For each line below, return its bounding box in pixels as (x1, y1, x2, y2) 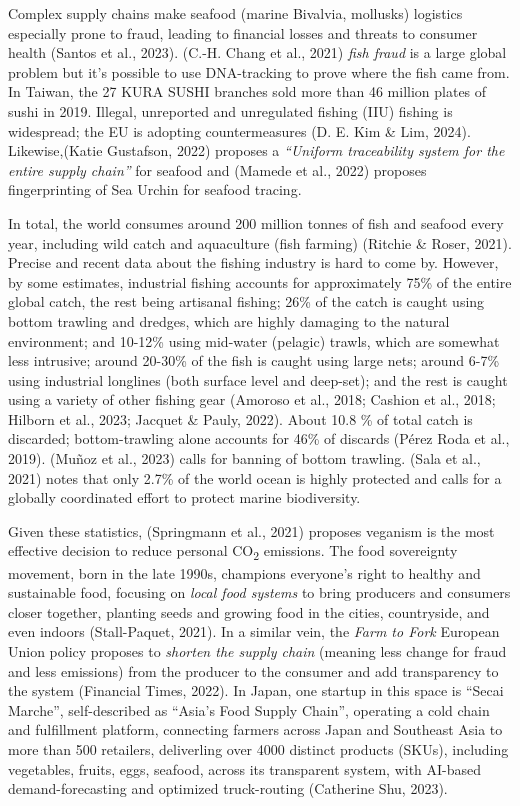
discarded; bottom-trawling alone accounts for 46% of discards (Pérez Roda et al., (8, 428, 510, 449)
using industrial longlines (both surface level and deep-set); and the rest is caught (8, 369, 508, 390)
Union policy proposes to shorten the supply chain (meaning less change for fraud (8, 640, 507, 661)
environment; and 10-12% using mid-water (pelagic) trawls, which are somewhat (8, 330, 500, 351)
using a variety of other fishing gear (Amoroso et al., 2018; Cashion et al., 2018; (8, 389, 496, 410)
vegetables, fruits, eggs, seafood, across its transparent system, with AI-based (8, 758, 482, 779)
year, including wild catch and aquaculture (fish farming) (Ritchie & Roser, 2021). (8, 232, 512, 253)
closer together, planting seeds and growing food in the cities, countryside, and (8, 601, 490, 622)
